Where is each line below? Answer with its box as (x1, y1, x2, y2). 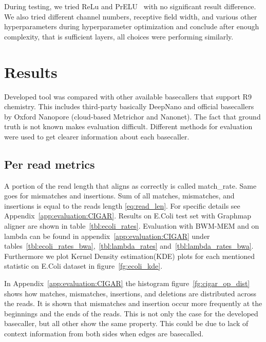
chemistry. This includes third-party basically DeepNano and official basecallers (4, 101, 254, 112)
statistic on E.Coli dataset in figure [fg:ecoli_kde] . (4, 260, 163, 271)
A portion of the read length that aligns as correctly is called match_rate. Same (4, 180, 257, 191)
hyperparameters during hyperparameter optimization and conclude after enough (4, 21, 259, 32)
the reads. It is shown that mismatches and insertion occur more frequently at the (4, 298, 262, 309)
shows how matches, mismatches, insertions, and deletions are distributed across (4, 288, 256, 298)
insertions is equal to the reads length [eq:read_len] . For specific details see (4, 200, 240, 211)
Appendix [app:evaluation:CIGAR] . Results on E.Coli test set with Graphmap (4, 210, 252, 221)
